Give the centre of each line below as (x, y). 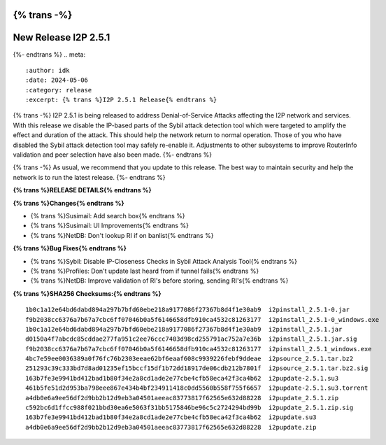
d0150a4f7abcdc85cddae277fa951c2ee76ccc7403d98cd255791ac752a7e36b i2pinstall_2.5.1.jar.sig (191, 339)
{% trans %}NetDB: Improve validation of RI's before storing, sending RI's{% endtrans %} (159, 281)
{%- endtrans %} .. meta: (49, 54)
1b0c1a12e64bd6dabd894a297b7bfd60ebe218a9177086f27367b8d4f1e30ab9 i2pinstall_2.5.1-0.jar (187, 310)
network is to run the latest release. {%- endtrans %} (89, 177)
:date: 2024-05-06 (57, 80)
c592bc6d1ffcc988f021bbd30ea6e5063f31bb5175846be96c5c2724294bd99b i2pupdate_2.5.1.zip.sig (190, 408)
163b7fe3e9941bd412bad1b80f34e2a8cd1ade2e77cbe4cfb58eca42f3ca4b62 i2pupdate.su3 (171, 417)
